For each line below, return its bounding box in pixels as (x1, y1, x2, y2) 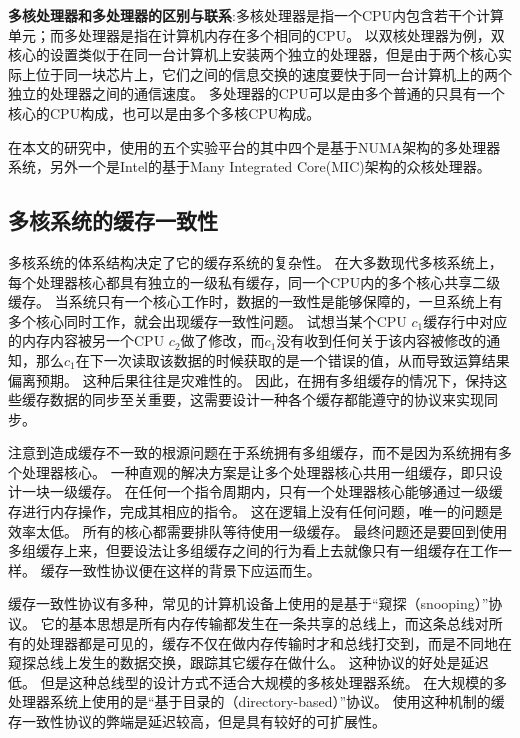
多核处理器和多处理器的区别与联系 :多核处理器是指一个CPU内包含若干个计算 (8, 5, 505, 25)
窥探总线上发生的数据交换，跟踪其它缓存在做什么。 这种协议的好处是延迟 (8, 652, 489, 673)
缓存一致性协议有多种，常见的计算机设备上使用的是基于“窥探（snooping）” (8, 593, 489, 614)
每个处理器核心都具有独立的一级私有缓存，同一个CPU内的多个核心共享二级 (8, 271, 501, 292)
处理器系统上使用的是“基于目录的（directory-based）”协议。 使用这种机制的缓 (8, 691, 505, 712)
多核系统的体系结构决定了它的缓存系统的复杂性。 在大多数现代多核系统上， (8, 251, 503, 272)
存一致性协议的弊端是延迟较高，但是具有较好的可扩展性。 (8, 711, 386, 732)
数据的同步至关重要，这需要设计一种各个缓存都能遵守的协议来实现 (49, 389, 484, 410)
